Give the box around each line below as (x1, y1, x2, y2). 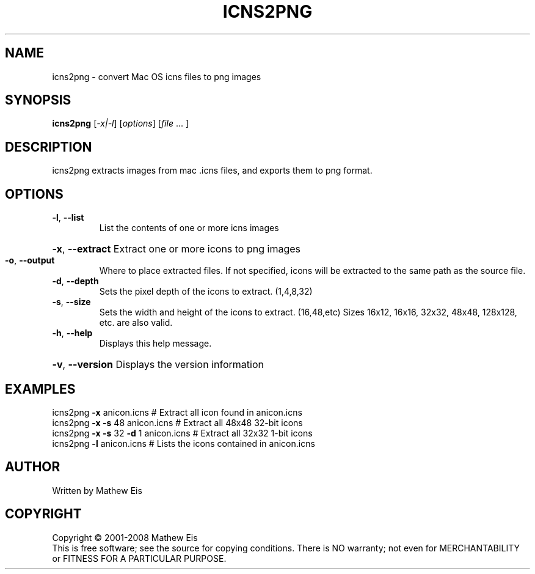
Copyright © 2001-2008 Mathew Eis (52, 532, 198, 543)
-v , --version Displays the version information (52, 358, 264, 371)
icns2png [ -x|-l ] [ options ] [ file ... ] (52, 118, 189, 129)
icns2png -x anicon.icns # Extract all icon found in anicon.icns (52, 407, 302, 418)
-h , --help (52, 328, 93, 339)
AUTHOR (5, 459, 60, 475)
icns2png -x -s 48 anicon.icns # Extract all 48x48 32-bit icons (52, 417, 303, 428)
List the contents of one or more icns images (99, 223, 279, 234)
